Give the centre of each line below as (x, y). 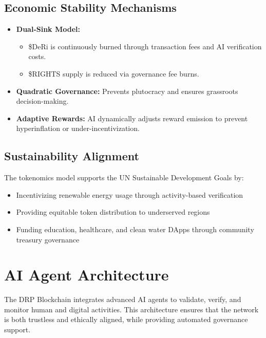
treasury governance (48, 239)
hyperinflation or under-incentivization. (78, 128)
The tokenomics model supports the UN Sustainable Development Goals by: (124, 177)
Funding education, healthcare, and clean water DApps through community (135, 229)
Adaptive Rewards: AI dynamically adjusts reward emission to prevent (132, 118)
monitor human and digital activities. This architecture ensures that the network (131, 309)
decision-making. (42, 101)
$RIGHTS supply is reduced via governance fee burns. (114, 73)
